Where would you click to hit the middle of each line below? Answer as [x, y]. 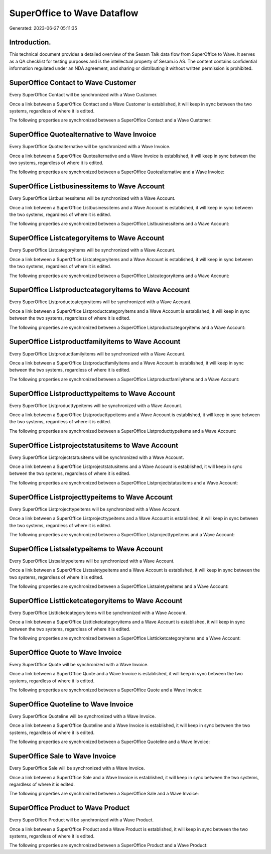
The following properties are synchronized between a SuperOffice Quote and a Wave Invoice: [106, 690]
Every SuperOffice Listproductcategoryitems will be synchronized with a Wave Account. [100, 302]
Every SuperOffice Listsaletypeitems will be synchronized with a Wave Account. [92, 561]
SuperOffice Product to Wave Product [70, 808]
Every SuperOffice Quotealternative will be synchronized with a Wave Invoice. [90, 147]
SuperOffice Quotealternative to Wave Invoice [83, 135]
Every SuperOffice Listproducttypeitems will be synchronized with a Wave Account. [96, 405]
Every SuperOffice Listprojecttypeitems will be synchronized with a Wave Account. [95, 509]
